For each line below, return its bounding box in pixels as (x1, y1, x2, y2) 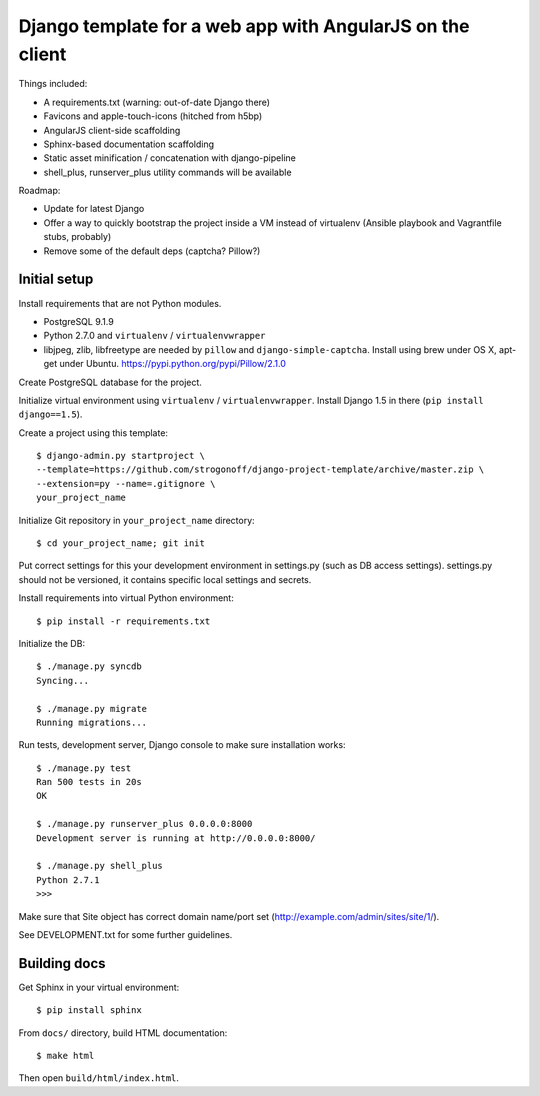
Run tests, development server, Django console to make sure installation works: (18, 739, 346, 751)
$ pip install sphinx (36, 1005, 142, 1016)
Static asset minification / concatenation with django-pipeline (43, 152, 297, 164)
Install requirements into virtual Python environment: (18, 592, 234, 604)
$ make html (36, 1050, 95, 1062)
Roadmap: (18, 185, 61, 197)
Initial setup (18, 271, 94, 288)
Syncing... (36, 675, 90, 686)
